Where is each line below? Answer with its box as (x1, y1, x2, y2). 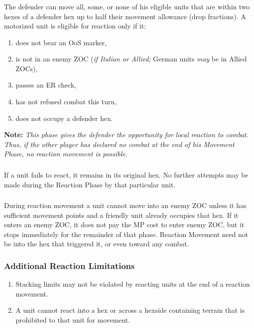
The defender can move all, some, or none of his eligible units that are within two (4, 1, 250, 11)
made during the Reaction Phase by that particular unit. (4, 179, 176, 189)
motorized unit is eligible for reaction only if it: (4, 21, 146, 31)
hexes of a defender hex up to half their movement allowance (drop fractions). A (4, 11, 246, 21)
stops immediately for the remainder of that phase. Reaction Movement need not (4, 229, 248, 239)
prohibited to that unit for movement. (15, 315, 130, 325)
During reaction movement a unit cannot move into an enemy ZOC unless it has (4, 200, 247, 210)
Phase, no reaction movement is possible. (4, 149, 127, 159)
